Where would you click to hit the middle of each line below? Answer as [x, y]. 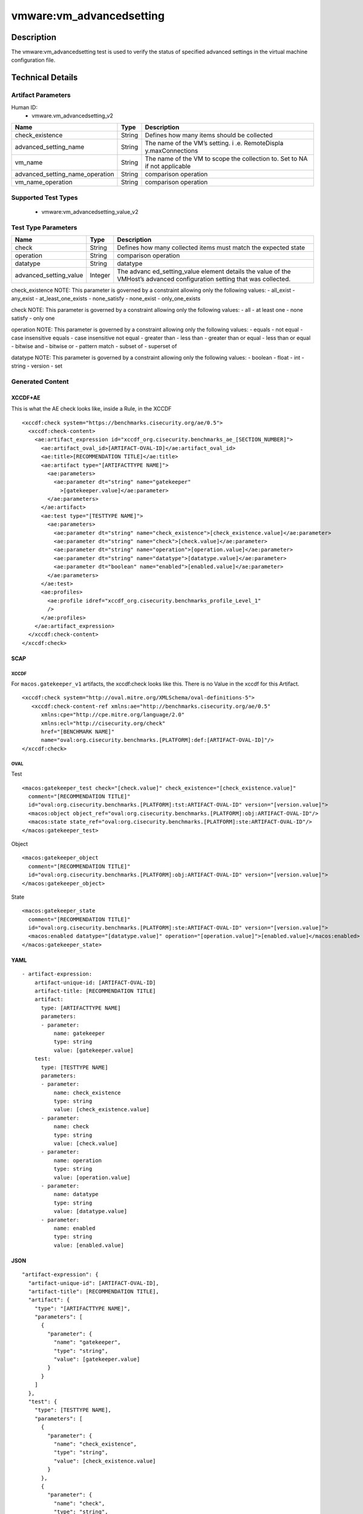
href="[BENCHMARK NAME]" [78, 732]
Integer [100, 276]
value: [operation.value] [92, 1177]
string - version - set [37, 366]
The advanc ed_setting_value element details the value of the [204, 271]
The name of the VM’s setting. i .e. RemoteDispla [214, 144]
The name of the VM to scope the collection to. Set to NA [226, 159]
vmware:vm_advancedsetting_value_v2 [90, 211]
